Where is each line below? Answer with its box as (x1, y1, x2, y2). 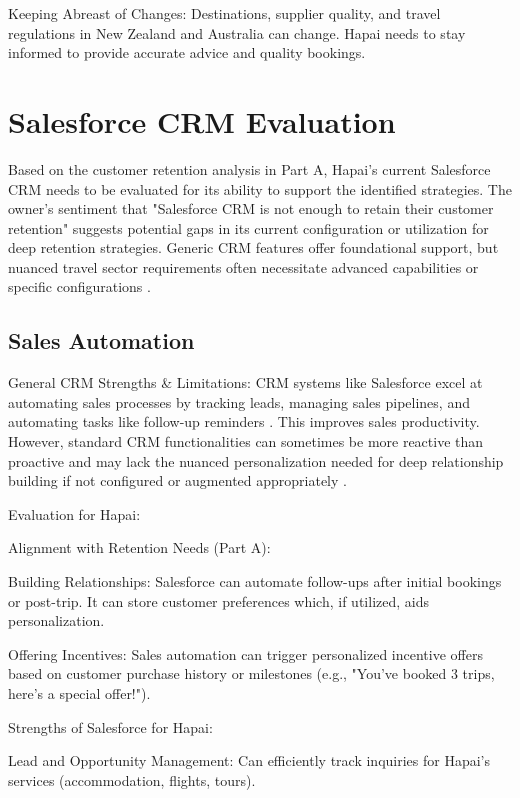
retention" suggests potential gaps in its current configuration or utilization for (8, 217, 489, 238)
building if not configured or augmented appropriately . (8, 470, 347, 491)
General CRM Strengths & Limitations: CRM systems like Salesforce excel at (8, 372, 483, 393)
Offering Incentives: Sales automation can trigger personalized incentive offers (8, 643, 483, 664)
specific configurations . (8, 276, 151, 297)
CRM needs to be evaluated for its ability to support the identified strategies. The (8, 178, 512, 199)
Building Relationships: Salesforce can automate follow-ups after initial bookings (8, 571, 502, 592)
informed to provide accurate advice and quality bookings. (8, 42, 366, 63)
